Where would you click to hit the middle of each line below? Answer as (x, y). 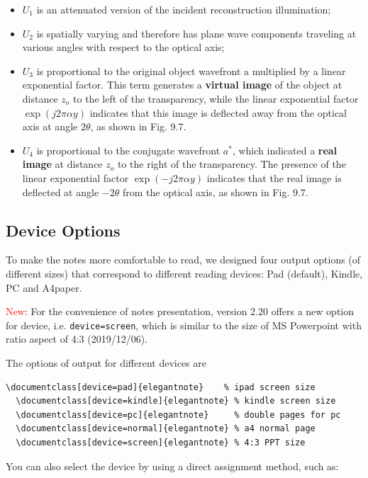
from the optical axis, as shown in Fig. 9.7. (215, 192)
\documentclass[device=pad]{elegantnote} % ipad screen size (161, 387)
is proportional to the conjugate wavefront (128, 150)
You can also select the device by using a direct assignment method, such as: (172, 466)
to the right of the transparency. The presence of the (232, 164)
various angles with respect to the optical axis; (123, 47)
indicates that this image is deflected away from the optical (218, 112)
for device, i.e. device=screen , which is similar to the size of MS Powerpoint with (184, 325)
